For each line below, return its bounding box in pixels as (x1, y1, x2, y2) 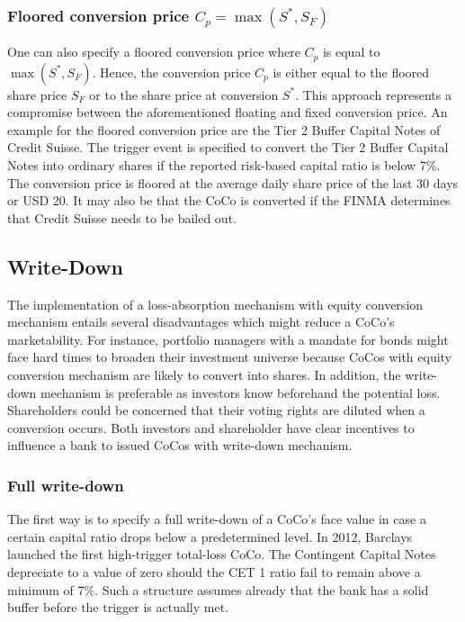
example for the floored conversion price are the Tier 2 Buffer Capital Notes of (7, 120, 441, 139)
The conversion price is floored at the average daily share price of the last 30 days (7, 173, 459, 192)
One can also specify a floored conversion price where (7, 42, 300, 61)
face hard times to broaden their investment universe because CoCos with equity (7, 347, 452, 366)
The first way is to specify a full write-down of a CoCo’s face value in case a (7, 509, 426, 528)
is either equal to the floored (273, 62, 430, 81)
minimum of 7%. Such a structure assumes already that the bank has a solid (7, 580, 429, 599)
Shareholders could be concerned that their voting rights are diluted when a (7, 401, 425, 419)
